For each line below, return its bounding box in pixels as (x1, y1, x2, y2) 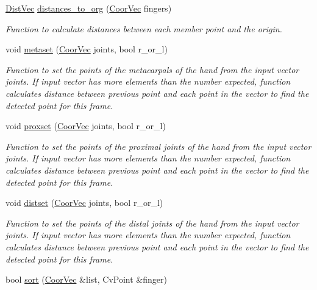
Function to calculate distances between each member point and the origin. (5, 22, 282, 35)
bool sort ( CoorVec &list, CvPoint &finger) (5, 273, 167, 286)
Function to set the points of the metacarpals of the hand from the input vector (5, 63, 299, 76)
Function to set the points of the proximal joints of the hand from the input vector (5, 140, 312, 152)
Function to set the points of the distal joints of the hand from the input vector (5, 216, 299, 229)
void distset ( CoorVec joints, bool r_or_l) (5, 196, 163, 209)
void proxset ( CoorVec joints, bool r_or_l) (5, 119, 166, 132)
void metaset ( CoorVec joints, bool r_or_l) (5, 43, 168, 55)
